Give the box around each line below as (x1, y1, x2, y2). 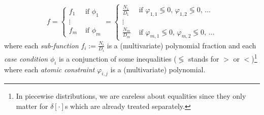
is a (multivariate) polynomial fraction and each (107, 40, 256, 50)
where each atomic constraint (4, 64, 95, 74)
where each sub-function (4, 40, 79, 50)
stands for (188, 53, 219, 64)
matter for (16, 100, 48, 111)
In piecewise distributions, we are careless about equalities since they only (16, 91, 246, 101)
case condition (4, 53, 48, 64)
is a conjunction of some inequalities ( (59, 53, 177, 64)
